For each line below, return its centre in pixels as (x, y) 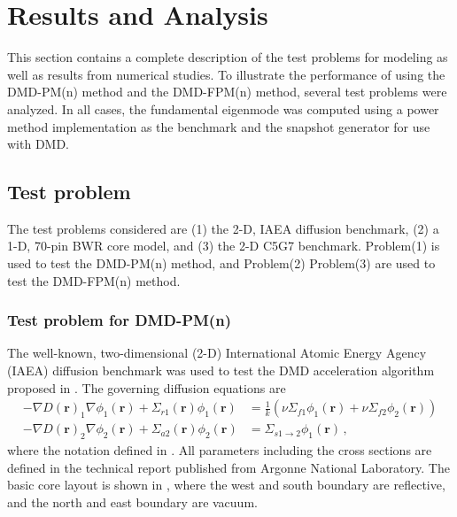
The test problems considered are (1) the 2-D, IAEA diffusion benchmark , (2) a (223, 228)
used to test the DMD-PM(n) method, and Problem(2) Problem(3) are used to (221, 263)
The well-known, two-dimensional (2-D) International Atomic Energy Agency (217, 353)
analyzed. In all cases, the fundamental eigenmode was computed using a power (223, 108)
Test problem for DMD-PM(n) (119, 320)
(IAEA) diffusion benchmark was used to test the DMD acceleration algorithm (221, 370)
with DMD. (39, 144)
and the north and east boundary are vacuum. (132, 502)
